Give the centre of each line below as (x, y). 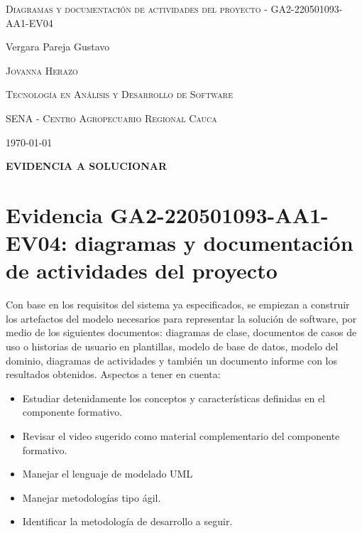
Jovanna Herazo (42, 70)
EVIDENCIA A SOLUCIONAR (86, 166)
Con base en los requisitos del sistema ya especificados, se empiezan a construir (178, 305)
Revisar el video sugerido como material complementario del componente (181, 436)
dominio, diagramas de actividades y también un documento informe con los (171, 360)
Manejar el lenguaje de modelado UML (108, 474)
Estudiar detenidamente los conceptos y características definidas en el (174, 398)
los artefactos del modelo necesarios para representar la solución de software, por (181, 318)
